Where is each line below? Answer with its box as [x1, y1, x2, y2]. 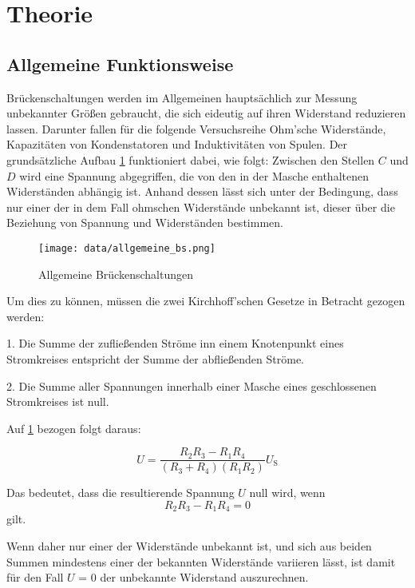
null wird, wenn [249, 484, 326, 501]
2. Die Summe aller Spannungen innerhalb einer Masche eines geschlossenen [6, 377, 377, 394]
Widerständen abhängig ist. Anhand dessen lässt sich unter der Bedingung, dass [6, 183, 398, 200]
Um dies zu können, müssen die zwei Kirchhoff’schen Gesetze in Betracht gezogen [6, 292, 405, 309]
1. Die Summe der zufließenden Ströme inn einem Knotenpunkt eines [6, 335, 344, 352]
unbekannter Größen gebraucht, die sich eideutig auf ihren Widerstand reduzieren [6, 105, 406, 121]
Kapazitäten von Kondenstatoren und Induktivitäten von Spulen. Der [6, 136, 348, 153]
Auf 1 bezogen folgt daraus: [6, 419, 141, 436]
